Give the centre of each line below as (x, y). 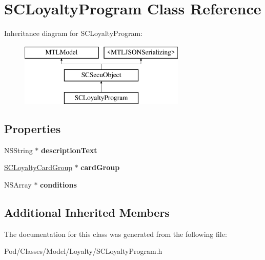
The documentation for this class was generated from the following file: (116, 234)
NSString (18, 150)
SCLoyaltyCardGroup (38, 167)
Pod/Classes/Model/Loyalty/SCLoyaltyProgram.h (83, 251)
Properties (33, 129)
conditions (58, 185)
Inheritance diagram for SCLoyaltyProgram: (74, 33)
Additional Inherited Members (87, 212)
